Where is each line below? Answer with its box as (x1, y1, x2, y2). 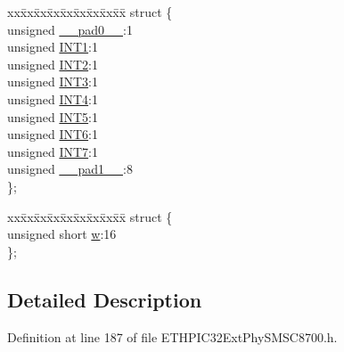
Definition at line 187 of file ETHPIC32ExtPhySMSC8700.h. (7, 327, 338, 346)
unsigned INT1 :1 (7, 37, 98, 56)
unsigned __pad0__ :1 (7, 20, 133, 38)
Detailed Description (7, 285, 202, 313)
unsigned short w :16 (7, 225, 117, 243)
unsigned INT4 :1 (7, 89, 98, 108)
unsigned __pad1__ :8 (7, 160, 133, 178)
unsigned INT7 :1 (7, 142, 98, 160)
